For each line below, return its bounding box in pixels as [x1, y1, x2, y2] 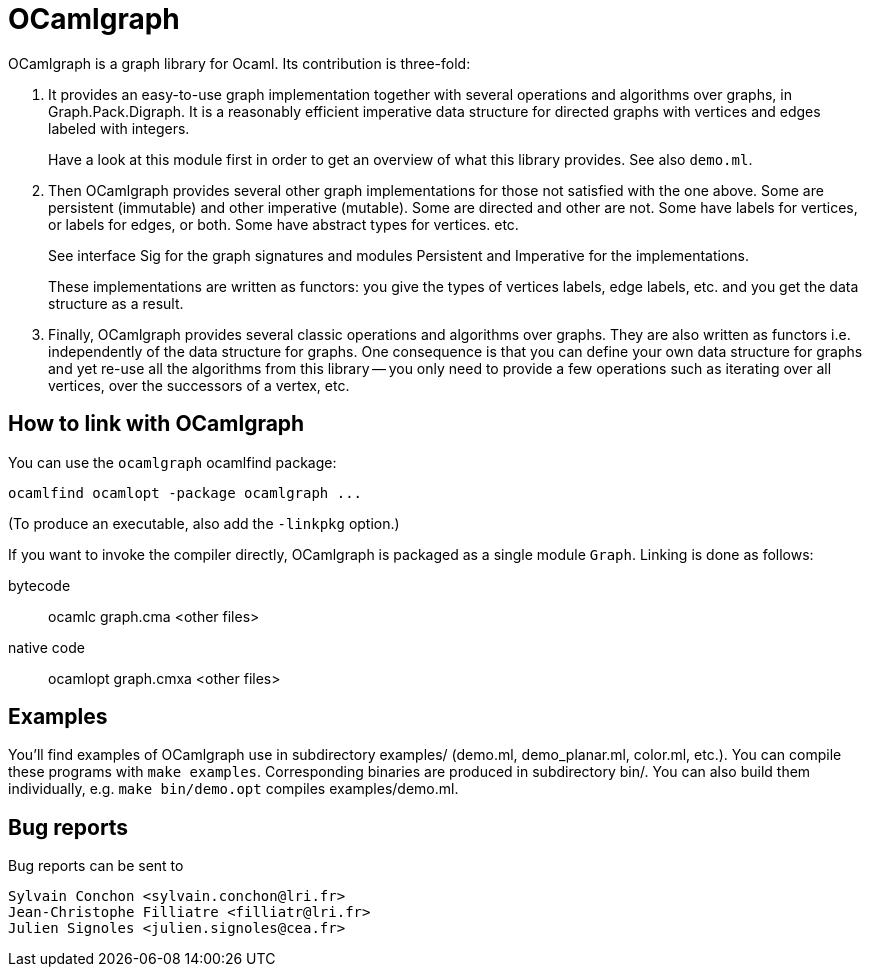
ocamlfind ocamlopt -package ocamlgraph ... [8, 484, 363, 501]
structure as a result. [48, 294, 184, 312]
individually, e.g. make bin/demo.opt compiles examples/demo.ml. [8, 780, 459, 798]
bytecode [8, 576, 71, 594]
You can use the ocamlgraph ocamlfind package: [8, 453, 337, 471]
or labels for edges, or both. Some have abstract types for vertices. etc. [48, 215, 519, 233]
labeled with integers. [48, 119, 190, 137]
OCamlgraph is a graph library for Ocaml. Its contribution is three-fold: [8, 54, 471, 72]
